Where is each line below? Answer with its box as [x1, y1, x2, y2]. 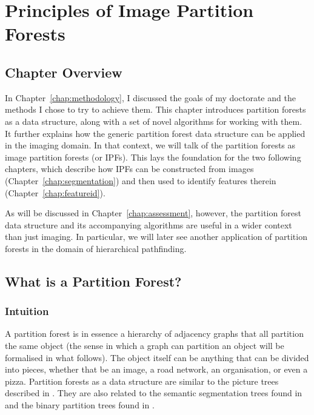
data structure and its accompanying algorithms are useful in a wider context [5, 218, 292, 231]
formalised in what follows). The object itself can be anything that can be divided [5, 351, 309, 364]
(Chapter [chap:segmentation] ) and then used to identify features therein [5, 174, 276, 187]
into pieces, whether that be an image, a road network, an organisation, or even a [5, 363, 308, 376]
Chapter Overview [5, 62, 122, 81]
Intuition [5, 304, 49, 319]
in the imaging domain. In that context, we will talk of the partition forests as [5, 139, 296, 151]
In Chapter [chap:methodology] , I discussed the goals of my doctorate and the [5, 91, 296, 104]
